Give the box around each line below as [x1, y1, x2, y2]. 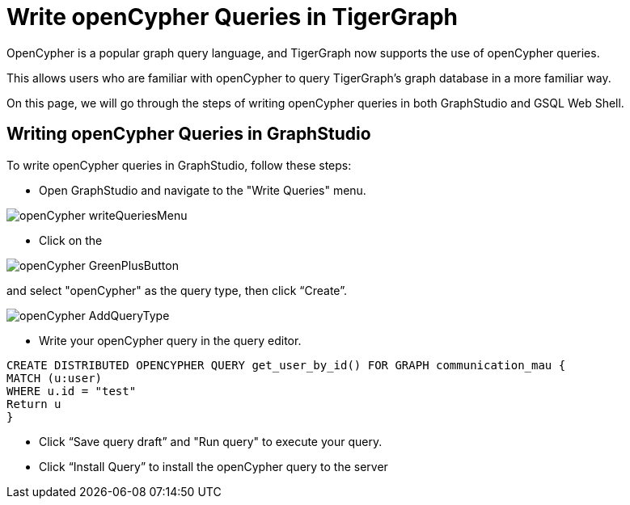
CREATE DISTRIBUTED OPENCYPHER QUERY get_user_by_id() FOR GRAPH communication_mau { [6, 358, 566, 372]
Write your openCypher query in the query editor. [39, 333, 302, 347]
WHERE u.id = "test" [6, 384, 137, 398]
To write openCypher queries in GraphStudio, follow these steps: [6, 158, 352, 172]
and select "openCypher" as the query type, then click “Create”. [6, 283, 347, 297]
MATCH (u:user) [6, 371, 103, 385]
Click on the [39, 233, 103, 247]
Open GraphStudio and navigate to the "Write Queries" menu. [39, 183, 366, 197]
